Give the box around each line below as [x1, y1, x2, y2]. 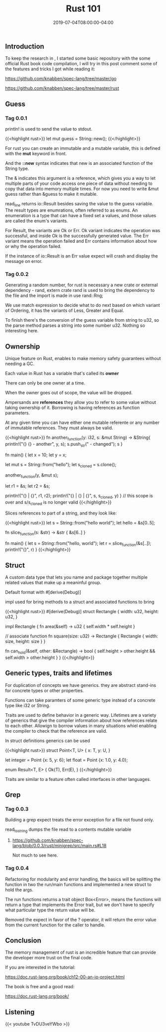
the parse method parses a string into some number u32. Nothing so [5, 322, 145, 329]
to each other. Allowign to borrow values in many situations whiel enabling [5, 723, 157, 729]
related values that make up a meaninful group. [5, 580, 102, 586]
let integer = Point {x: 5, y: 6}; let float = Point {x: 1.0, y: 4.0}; [5, 757, 128, 763]
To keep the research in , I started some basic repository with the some [5, 55, 151, 61]
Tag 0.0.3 [5, 805, 29, 812]
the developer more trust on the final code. [5, 955, 93, 961]
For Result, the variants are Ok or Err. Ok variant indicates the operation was [5, 227, 161, 233]
